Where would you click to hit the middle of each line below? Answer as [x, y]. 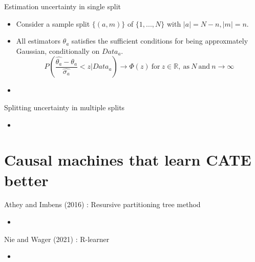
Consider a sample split [53, 23]
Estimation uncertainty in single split [62, 6]
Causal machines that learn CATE [128, 160]
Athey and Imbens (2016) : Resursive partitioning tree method [102, 204]
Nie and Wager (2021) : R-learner [57, 239]
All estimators [38, 41]
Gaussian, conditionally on [58, 51]
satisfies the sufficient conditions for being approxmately [160, 41]
